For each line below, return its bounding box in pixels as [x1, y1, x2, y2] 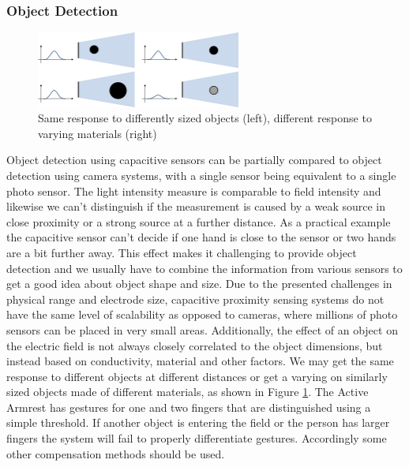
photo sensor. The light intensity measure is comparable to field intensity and [6, 182, 381, 199]
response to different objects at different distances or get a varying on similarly [6, 368, 388, 384]
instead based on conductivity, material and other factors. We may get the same [6, 353, 394, 369]
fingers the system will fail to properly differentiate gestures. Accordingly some [6, 430, 387, 446]
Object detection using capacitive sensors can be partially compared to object [6, 151, 382, 168]
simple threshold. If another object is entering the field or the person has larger [6, 414, 390, 431]
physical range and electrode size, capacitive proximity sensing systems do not [6, 290, 385, 307]
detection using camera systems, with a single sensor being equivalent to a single [6, 166, 396, 183]
